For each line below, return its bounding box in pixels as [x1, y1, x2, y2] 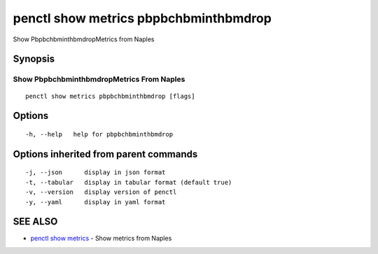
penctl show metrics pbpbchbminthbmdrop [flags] [25, 92, 195, 100]
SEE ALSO [13, 216, 58, 227]
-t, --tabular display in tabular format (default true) [25, 178, 232, 186]
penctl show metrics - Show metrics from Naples [30, 234, 172, 243]
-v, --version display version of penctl [25, 188, 177, 196]
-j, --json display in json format [25, 169, 166, 176]
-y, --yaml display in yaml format [25, 198, 166, 206]
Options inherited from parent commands [13, 148, 198, 160]
